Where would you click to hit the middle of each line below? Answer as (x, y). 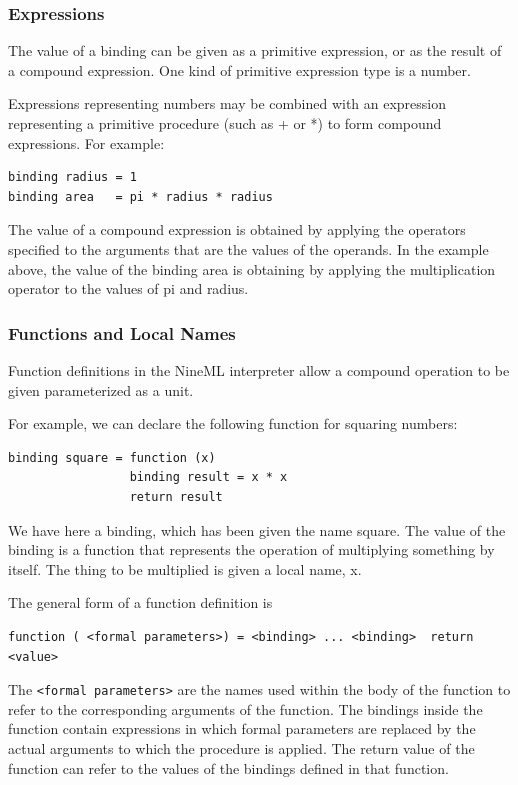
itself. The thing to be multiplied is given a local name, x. (185, 568)
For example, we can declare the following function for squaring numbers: (233, 423)
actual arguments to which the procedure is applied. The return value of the (241, 747)
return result (176, 496)
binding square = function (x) (112, 457)
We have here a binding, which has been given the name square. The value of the (257, 529)
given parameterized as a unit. (101, 389)
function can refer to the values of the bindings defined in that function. (228, 767)
